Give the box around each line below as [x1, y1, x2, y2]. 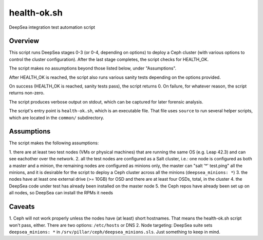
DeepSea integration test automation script [9, 24, 95, 30]
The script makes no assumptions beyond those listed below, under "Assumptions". [9, 66, 176, 71]
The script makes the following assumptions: [9, 140, 99, 146]
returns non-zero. [9, 90, 45, 96]
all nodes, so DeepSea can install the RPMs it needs [9, 190, 113, 196]
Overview [9, 37, 39, 45]
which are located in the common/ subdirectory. [9, 115, 104, 120]
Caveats [9, 203, 35, 211]
